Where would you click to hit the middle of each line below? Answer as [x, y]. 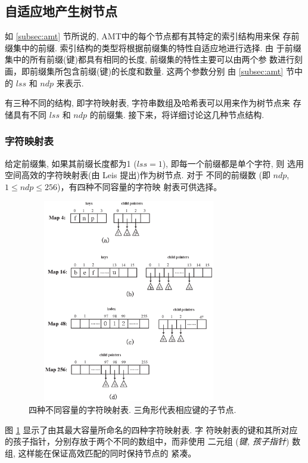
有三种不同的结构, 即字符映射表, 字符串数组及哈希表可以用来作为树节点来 [148, 103]
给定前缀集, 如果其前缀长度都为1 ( [71, 163]
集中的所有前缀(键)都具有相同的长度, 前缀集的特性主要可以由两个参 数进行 [150, 59]
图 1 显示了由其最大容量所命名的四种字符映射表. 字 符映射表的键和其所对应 [151, 429]
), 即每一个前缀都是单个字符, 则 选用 [233, 163]
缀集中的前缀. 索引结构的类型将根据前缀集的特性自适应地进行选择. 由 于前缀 [153, 47]
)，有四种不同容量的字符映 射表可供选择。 [140, 186]
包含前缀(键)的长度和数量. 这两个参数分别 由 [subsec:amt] [173, 71]
